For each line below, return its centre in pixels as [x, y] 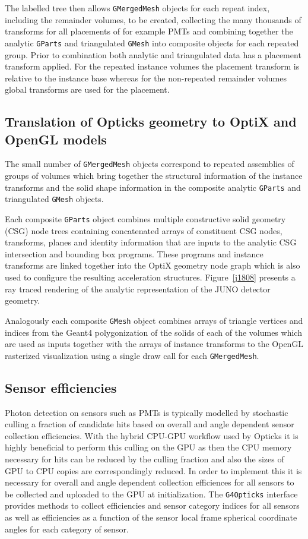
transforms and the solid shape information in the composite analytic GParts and [153, 187]
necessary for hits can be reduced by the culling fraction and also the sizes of [145, 458]
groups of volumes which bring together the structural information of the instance [154, 176]
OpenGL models [56, 139]
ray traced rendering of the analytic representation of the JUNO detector [138, 289]
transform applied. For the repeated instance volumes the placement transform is [152, 66]
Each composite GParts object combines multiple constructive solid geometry [145, 219]
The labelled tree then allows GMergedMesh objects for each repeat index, [137, 8]
